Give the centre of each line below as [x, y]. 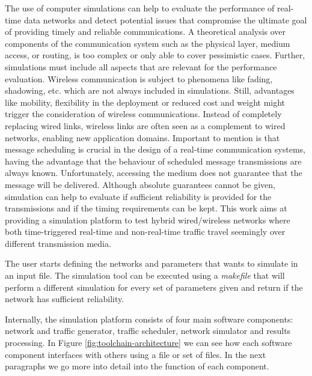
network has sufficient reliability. [65, 299]
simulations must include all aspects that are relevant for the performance [141, 66]
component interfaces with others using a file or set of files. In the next [136, 354]
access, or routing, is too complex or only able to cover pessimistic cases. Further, [155, 55]
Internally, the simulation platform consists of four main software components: [149, 319]
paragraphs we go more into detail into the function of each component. [137, 366]
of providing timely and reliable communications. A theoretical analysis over [145, 32]
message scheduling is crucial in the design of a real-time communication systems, [155, 149]
